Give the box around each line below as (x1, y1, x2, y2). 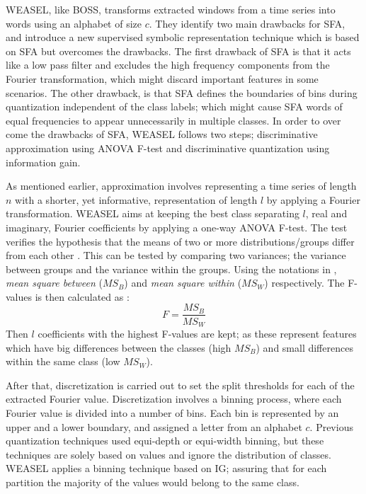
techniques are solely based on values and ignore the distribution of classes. (6, 447, 331, 461)
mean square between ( (6, 275, 103, 290)
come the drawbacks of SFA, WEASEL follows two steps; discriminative (6, 127, 318, 142)
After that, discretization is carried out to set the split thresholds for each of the (6, 377, 355, 392)
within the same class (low (6, 354, 120, 369)
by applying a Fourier (266, 192, 360, 207)
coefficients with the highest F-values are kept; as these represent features (38, 326, 357, 340)
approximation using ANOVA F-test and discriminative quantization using (6, 140, 330, 155)
